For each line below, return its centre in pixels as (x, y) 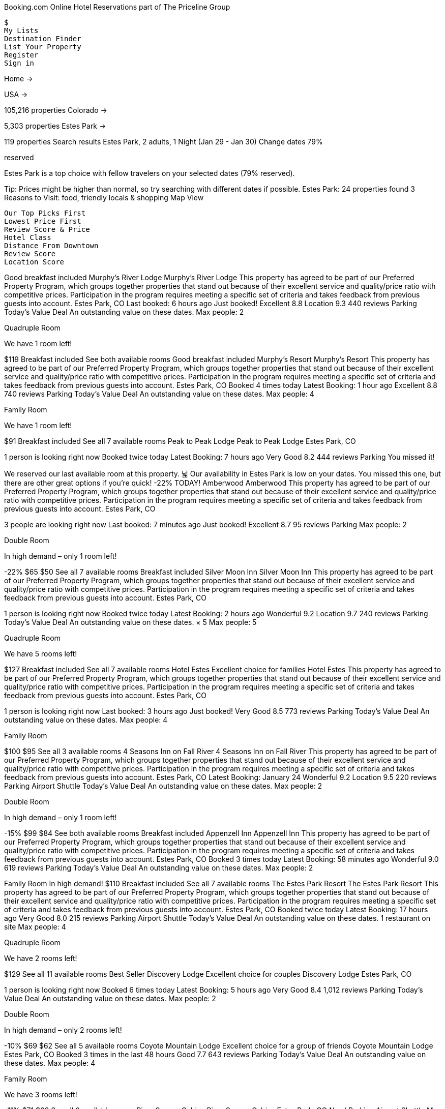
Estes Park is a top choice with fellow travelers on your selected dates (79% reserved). (150, 173)
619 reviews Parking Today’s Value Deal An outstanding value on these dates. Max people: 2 (159, 868)
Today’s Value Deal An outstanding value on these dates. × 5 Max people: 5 (130, 622)
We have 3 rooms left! (41, 1095)
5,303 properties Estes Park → (55, 126)
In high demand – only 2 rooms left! (63, 1030)
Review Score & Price (47, 229)
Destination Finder (43, 39)
